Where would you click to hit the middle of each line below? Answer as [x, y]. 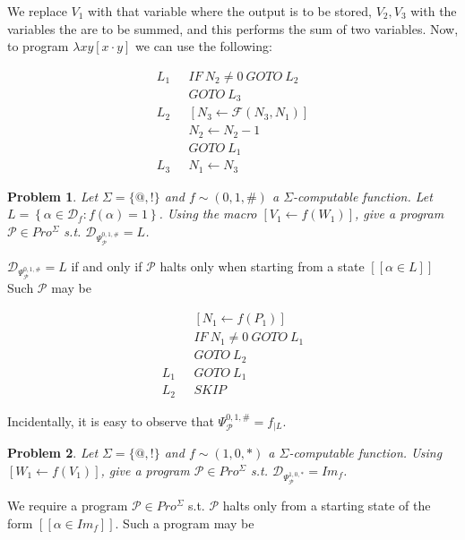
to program [38, 46]
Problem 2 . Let [53, 453]
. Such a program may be [185, 523]
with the [434, 11]
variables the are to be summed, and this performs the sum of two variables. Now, [233, 28]
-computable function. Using [366, 453]
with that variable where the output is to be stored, [230, 11]
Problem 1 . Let [53, 196]
